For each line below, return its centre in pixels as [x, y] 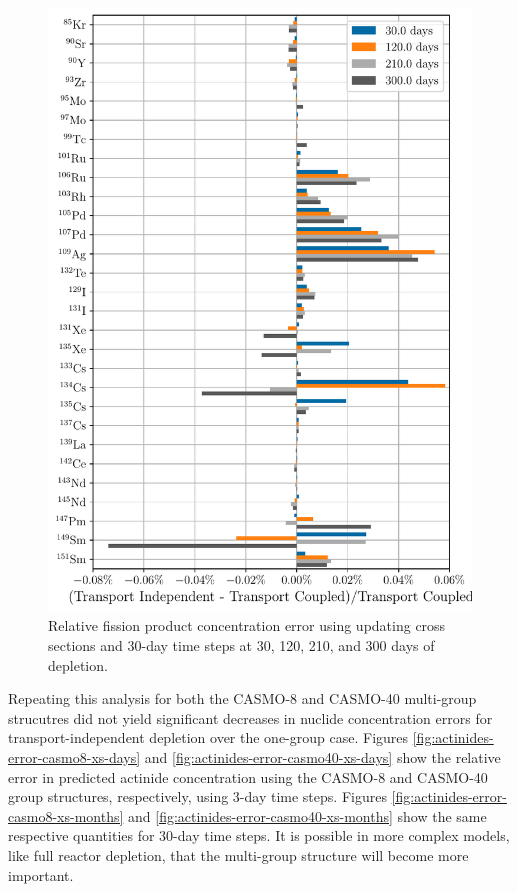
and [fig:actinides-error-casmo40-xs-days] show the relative [322, 757]
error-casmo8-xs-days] [74, 757]
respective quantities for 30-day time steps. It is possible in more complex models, [259, 835]
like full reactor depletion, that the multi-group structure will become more [238, 854]
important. [41, 874]
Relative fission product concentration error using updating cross [247, 625]
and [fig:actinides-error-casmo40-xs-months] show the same [307, 815]
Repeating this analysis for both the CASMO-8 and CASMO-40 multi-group [242, 698]
